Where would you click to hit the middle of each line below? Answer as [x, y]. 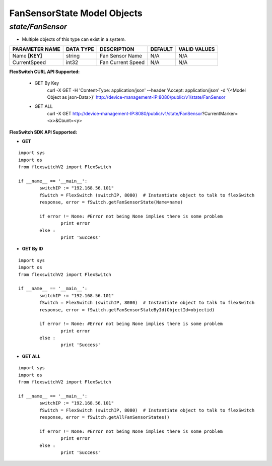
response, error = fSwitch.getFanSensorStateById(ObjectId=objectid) [127, 310]
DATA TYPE [80, 49]
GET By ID [32, 249]
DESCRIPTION [117, 49]
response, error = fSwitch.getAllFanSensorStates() [105, 417]
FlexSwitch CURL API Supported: [45, 72]
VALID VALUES [197, 49]
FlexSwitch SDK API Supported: [43, 132]
